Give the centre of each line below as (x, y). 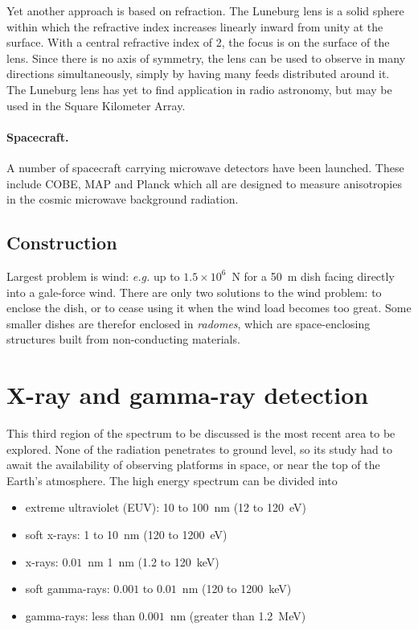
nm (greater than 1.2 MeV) (238, 615)
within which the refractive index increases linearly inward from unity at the (195, 26)
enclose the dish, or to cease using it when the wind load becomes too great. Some (209, 308)
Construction (62, 243)
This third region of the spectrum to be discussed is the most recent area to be (201, 433)
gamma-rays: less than (80, 615)
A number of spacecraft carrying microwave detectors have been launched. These (205, 167)
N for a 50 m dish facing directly (313, 276)
